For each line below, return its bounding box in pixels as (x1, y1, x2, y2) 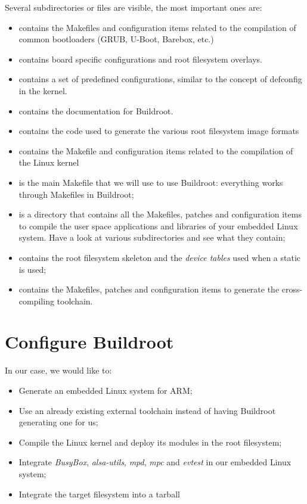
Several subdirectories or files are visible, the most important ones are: (5, 1, 262, 13)
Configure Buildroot (5, 329, 174, 354)
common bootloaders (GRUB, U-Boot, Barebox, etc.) (18, 33, 214, 45)
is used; (18, 263, 46, 275)
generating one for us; (18, 416, 98, 428)
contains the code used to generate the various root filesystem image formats (18, 125, 299, 137)
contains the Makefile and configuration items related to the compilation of (18, 144, 293, 157)
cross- (281, 283, 303, 295)
